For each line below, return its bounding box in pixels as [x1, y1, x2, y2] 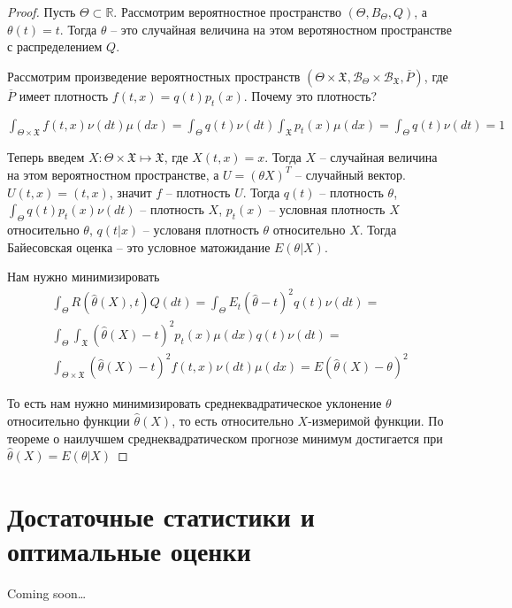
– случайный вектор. [295, 165, 406, 183]
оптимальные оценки [7, 533, 251, 569]
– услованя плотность [142, 219, 259, 238]
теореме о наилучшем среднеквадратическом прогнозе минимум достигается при [7, 428, 443, 447]
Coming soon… [7, 584, 87, 603]
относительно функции [7, 411, 130, 429]
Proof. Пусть [7, 3, 76, 20]
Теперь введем [7, 148, 85, 166]
